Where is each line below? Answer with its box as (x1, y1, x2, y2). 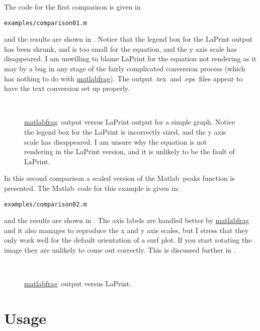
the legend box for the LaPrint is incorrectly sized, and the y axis (24, 127, 226, 137)
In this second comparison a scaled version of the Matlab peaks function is (4, 173, 235, 183)
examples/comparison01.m (4, 19, 87, 27)
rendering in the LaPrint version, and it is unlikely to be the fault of (24, 146, 235, 157)
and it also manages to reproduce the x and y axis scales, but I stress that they (4, 225, 249, 235)
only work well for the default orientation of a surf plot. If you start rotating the (4, 235, 252, 245)
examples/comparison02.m (4, 200, 87, 208)
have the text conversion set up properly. (4, 83, 130, 93)
